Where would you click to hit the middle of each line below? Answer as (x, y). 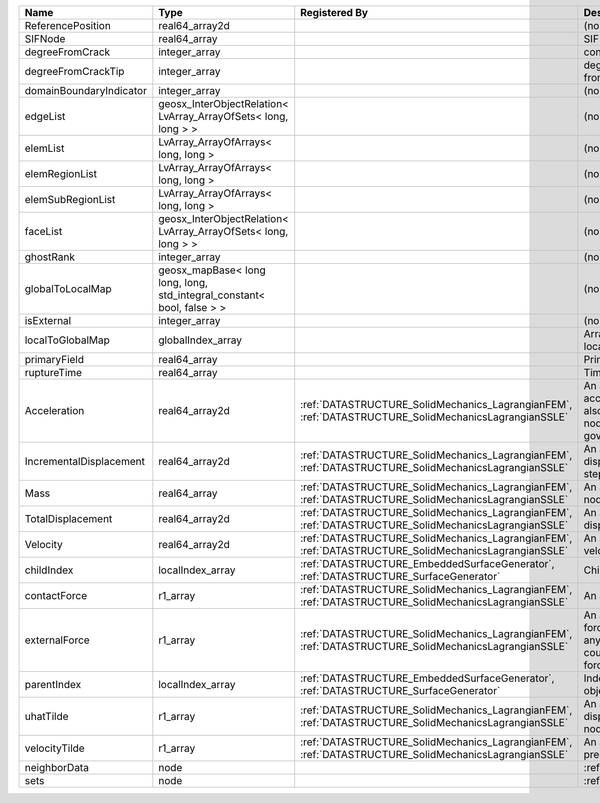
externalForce (57, 640)
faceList (43, 231)
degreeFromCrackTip (74, 71)
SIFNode (45, 38)
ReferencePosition (68, 25)
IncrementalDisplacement (84, 461)
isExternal (48, 320)
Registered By (334, 12)
